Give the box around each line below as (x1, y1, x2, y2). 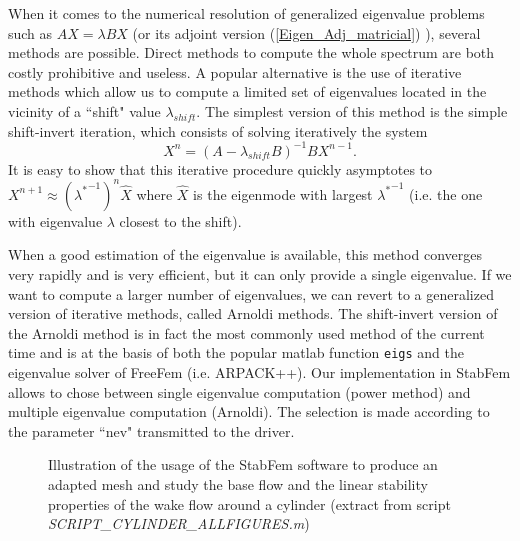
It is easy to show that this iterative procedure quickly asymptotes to (8, 158, 433, 179)
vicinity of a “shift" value (8, 100, 161, 121)
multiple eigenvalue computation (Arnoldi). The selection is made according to (8, 401, 490, 422)
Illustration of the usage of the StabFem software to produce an (48, 454, 438, 475)
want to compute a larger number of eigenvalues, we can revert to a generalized (8, 283, 494, 304)
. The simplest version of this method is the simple (196, 100, 508, 121)
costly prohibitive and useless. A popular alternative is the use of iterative (8, 61, 462, 82)
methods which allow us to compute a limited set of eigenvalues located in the (8, 81, 487, 102)
